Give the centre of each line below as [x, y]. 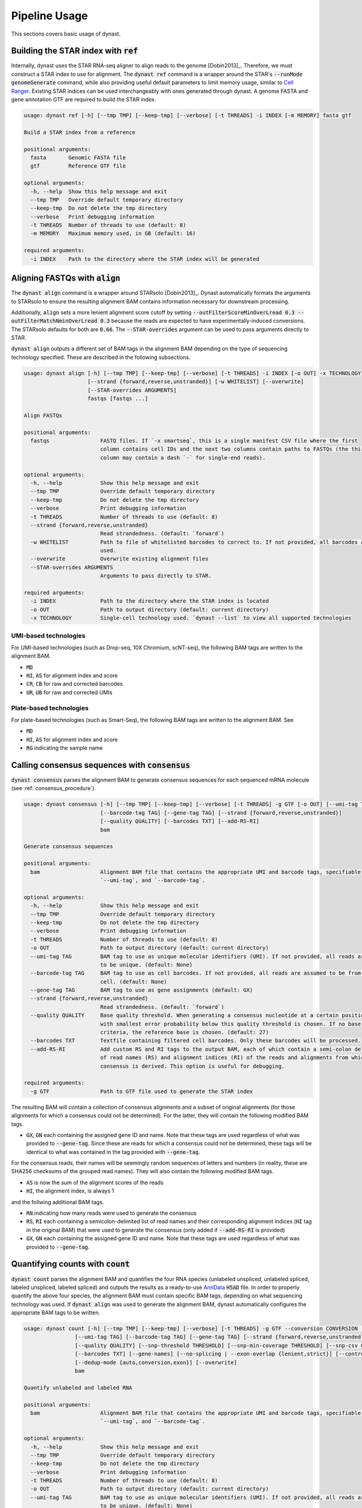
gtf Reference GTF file [78, 166]
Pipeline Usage [49, 16]
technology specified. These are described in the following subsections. [101, 357]
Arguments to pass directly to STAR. [156, 576]
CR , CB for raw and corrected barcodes [75, 684]
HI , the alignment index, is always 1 [70, 1191]
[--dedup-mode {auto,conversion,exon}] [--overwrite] [156, 1362]
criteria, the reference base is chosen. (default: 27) [184, 1032]
